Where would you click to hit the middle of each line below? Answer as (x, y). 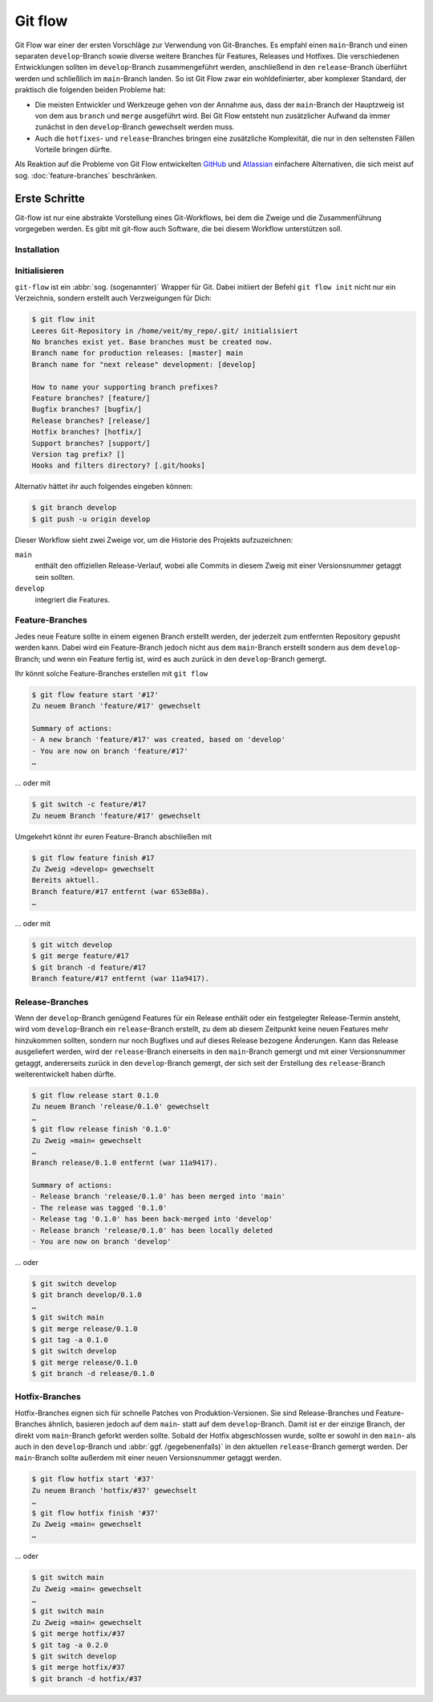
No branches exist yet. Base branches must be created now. (152, 342)
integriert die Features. (73, 599)
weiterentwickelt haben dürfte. (65, 1074)
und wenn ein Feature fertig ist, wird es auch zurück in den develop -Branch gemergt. (185, 659)
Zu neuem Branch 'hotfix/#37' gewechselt (114, 1490)
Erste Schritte (50, 198)
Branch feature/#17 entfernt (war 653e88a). (121, 891)
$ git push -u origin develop (91, 519)
